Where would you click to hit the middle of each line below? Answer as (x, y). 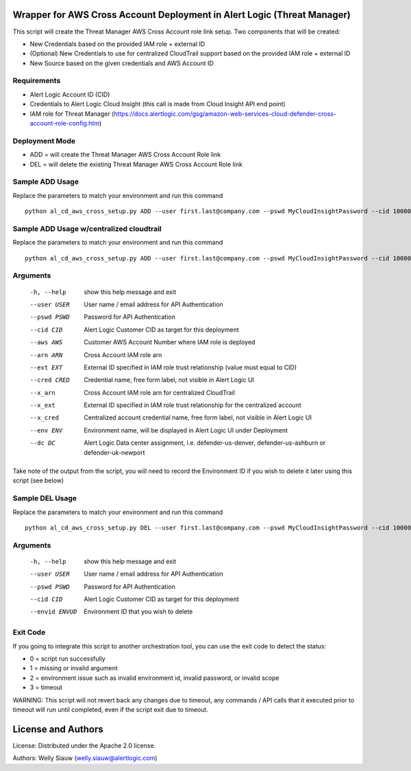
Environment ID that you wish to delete (138, 612)
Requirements (37, 81)
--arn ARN (46, 355)
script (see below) (38, 480)
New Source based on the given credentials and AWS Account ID (122, 63)
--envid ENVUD (53, 612)
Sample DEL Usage (45, 498)
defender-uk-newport (114, 452)
